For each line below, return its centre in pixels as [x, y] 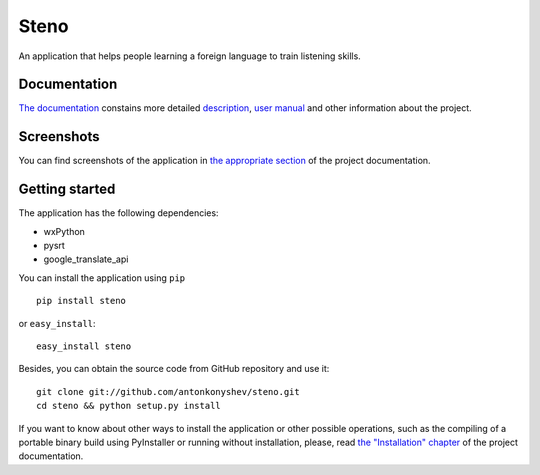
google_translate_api [86, 259]
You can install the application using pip [101, 277]
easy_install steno [84, 346]
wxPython [64, 231]
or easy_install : [57, 323]
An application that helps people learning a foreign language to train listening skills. [190, 56]
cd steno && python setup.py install [129, 406]
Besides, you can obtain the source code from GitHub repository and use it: [174, 369]
